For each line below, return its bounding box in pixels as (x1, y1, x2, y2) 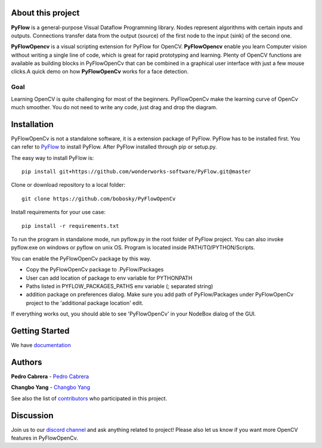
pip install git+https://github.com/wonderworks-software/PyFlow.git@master (21, 168, 252, 175)
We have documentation (11, 342, 71, 349)
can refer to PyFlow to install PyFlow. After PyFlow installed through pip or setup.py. (11, 143, 217, 150)
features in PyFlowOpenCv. (11, 434, 79, 441)
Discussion (11, 410, 54, 421)
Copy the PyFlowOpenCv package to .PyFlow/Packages (26, 266, 164, 273)
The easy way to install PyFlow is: (11, 154, 94, 161)
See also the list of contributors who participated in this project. (11, 394, 168, 402)
